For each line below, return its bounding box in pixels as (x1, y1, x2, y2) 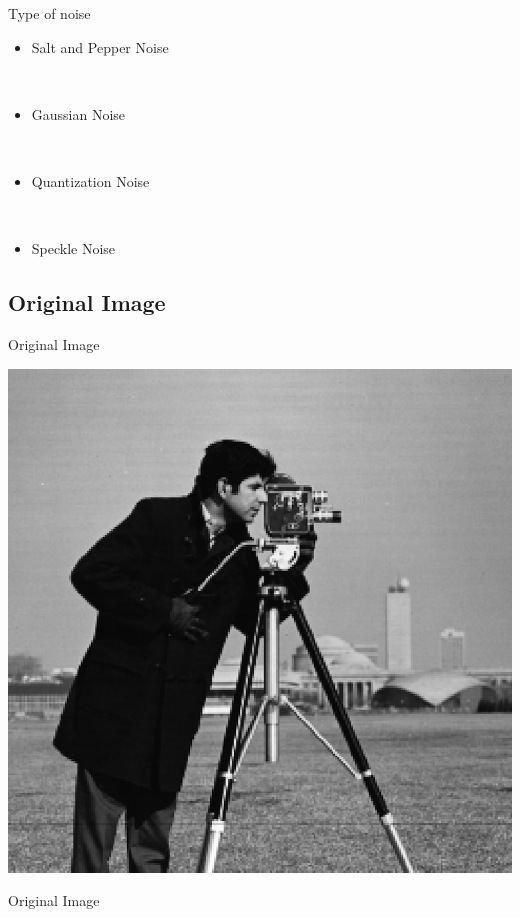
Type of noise (8, 3, 91, 23)
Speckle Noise (31, 238, 116, 259)
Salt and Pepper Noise (31, 36, 169, 57)
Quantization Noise (31, 170, 150, 191)
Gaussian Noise (31, 103, 126, 124)
